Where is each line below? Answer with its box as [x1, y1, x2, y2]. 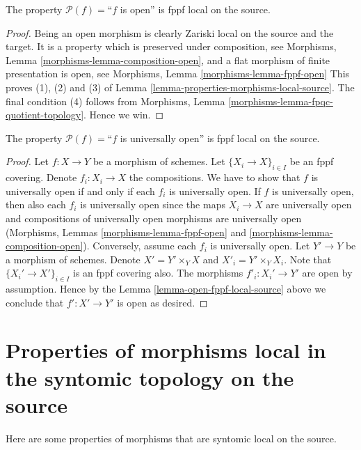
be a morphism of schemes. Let [93, 154, 225, 169]
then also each [6, 197, 66, 212]
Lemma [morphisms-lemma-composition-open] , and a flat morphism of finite [6, 52, 330, 67]
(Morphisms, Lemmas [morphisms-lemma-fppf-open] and [6, 224, 247, 239]
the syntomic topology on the [6, 363, 294, 391]
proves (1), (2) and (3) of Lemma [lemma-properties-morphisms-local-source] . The [6, 79, 355, 94]
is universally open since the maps [80, 197, 225, 212]
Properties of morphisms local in [6, 336, 326, 364]
